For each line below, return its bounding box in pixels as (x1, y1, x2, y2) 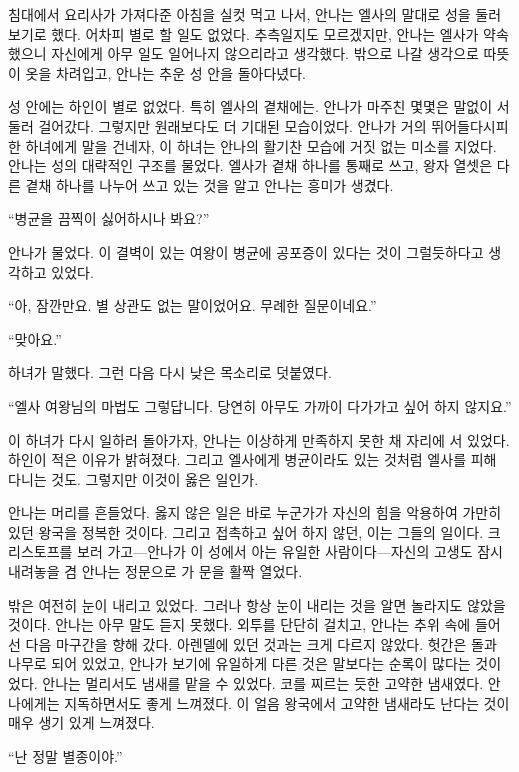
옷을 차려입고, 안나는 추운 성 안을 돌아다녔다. (25, 62, 307, 83)
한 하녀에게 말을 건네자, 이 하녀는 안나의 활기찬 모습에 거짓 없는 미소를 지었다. (8, 135, 497, 156)
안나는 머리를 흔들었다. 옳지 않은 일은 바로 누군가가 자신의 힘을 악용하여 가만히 (8, 502, 502, 523)
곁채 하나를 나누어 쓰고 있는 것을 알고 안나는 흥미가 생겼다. (25, 174, 394, 195)
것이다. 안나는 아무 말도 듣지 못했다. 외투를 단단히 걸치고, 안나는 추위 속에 (8, 614, 471, 635)
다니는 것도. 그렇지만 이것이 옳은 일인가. (8, 468, 259, 489)
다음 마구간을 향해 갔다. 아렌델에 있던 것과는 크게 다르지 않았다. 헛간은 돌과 (25, 633, 497, 654)
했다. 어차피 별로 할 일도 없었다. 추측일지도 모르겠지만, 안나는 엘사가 (51, 23, 479, 44)
